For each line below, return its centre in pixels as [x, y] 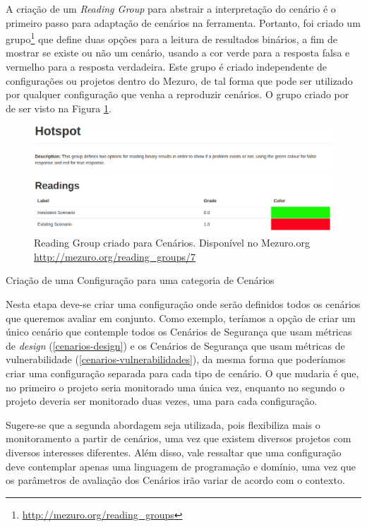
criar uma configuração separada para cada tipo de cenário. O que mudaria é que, [182, 373]
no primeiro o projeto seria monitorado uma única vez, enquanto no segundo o [175, 387]
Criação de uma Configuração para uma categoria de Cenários [140, 280]
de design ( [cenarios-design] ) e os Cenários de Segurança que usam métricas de [175, 345]
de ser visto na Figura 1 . [59, 108]
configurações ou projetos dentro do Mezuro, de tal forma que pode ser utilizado [179, 80]
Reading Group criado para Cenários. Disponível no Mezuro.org [172, 243]
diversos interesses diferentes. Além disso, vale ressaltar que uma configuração [174, 452]
